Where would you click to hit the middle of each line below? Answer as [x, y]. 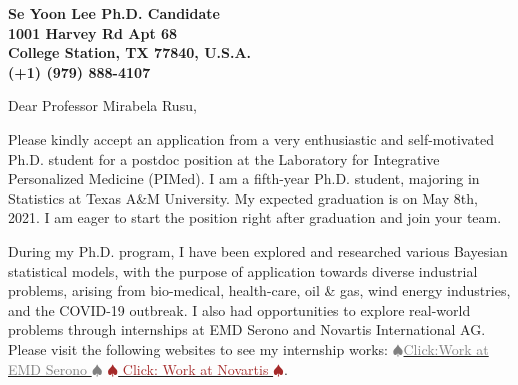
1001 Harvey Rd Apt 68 [93, 32]
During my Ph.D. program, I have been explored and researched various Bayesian [258, 250]
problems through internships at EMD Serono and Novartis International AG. [247, 329]
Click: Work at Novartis [195, 368]
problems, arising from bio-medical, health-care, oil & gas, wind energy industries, [259, 290]
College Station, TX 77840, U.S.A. [130, 52]
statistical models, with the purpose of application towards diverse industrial [243, 270]
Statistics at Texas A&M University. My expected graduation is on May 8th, [243, 197]
